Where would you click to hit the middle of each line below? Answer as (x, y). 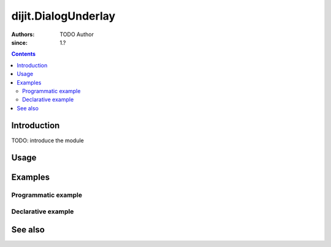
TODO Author (77, 34)
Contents (24, 54)
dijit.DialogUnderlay (63, 16)
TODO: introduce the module (48, 140)
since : (19, 42)
